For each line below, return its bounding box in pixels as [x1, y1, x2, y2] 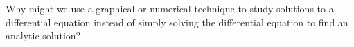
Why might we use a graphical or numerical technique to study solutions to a [6, 1, 334, 15]
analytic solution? [6, 28, 81, 43]
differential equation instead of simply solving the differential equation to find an [6, 15, 348, 29]
